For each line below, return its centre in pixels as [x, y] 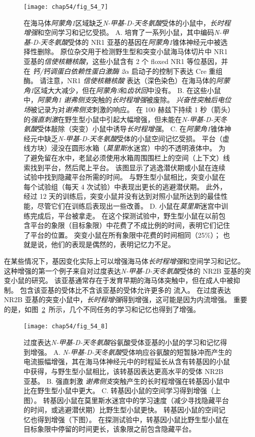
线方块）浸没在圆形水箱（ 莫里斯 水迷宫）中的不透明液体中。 [120, 148]
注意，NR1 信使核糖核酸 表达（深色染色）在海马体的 [131, 80]
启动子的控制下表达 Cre [169, 71]
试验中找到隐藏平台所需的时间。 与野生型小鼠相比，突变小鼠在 [125, 177]
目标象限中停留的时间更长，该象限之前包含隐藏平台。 [110, 429]
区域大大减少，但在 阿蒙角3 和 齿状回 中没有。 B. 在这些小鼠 [127, 90]
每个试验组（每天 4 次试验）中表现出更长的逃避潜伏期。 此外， [125, 186]
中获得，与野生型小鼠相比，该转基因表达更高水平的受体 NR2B [124, 371]
